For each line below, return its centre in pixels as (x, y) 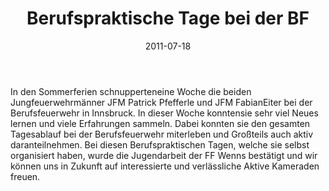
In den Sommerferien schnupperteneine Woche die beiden (131, 91)
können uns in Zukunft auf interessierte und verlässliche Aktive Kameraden (165, 166)
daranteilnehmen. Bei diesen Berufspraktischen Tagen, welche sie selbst (160, 144)
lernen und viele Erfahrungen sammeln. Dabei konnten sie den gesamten (160, 123)
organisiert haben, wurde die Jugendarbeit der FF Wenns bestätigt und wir (164, 155)
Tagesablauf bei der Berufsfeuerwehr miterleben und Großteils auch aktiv (162, 134)
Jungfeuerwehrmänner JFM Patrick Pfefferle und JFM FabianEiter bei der (161, 102)
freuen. (25, 176)
